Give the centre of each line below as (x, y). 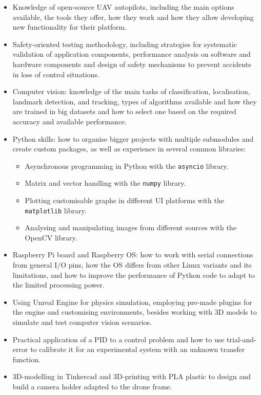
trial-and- (242, 339)
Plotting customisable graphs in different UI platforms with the (124, 200)
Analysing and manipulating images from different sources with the (130, 227)
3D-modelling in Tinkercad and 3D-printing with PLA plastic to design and (132, 376)
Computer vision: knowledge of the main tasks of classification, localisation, (131, 91)
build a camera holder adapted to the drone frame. (92, 386)
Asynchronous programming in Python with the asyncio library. (127, 166)
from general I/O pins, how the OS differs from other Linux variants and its (132, 265)
